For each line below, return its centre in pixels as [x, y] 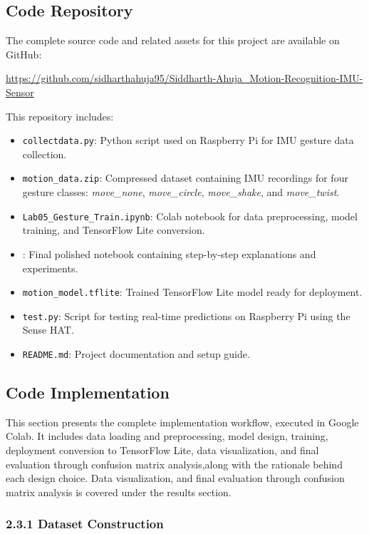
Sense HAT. [48, 330]
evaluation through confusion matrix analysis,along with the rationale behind [174, 464]
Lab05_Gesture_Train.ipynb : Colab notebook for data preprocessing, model [190, 216]
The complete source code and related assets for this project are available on [173, 40]
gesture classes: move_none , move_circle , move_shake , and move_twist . [181, 192]
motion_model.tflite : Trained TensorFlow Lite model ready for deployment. [192, 292]
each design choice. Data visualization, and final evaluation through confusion [175, 478]
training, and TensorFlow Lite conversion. [114, 230]
